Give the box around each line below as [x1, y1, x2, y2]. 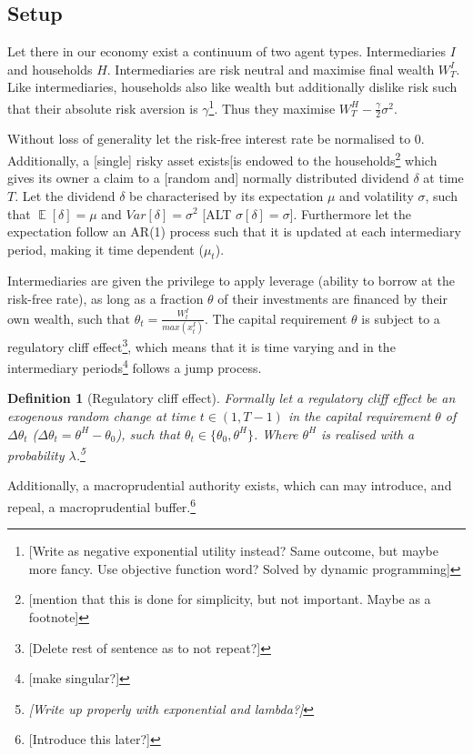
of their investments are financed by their [217, 289, 448, 308]
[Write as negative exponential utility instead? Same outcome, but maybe [28, 541, 438, 560]
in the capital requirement [287, 406, 431, 425]
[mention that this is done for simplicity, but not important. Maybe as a [28, 589, 431, 609]
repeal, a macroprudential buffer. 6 [7, 494, 196, 516]
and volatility [339, 186, 414, 205]
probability [7, 445, 65, 464]
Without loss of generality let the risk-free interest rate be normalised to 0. [7, 129, 425, 148]
